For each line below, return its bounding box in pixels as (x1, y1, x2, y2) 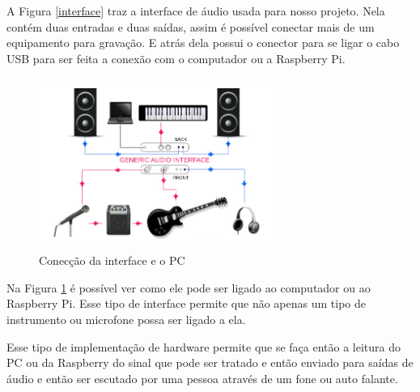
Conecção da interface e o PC (39, 252, 185, 269)
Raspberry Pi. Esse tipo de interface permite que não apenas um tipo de (6, 295, 366, 312)
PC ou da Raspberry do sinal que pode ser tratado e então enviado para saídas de (6, 354, 414, 371)
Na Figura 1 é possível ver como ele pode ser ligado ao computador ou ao (6, 279, 371, 296)
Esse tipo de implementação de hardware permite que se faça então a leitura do (6, 338, 401, 355)
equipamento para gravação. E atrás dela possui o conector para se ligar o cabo (6, 34, 400, 51)
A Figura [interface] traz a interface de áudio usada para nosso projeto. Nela (6, 2, 385, 19)
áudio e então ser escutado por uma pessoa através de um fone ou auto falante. (6, 369, 398, 386)
